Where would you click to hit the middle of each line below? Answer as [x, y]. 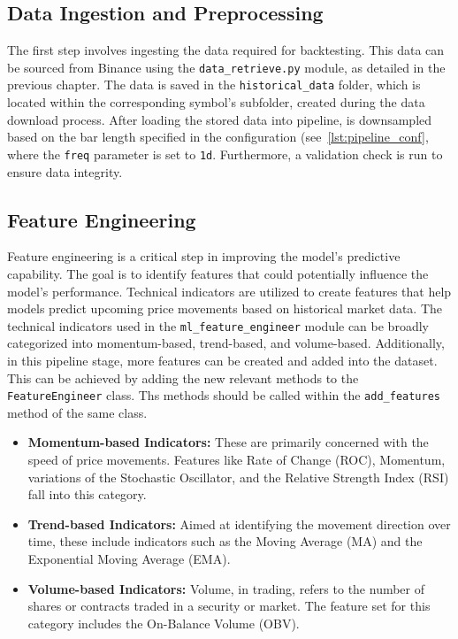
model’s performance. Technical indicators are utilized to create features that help [229, 291]
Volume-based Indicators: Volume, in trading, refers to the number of [226, 588]
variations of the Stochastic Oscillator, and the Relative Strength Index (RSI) [238, 477]
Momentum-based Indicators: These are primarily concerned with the [228, 442]
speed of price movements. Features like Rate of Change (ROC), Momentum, [237, 459]
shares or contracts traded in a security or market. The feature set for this [229, 606]
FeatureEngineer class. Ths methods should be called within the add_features [224, 395]
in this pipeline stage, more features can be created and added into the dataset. [222, 360]
